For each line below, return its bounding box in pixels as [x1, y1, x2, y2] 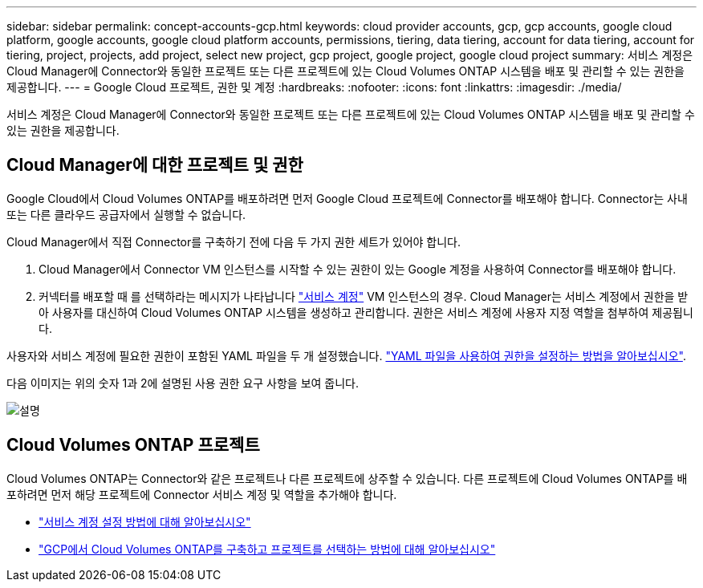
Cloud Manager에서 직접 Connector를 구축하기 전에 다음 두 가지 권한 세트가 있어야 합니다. [6, 234, 461, 249]
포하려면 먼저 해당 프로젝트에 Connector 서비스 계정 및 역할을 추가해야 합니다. [6, 487, 397, 501]
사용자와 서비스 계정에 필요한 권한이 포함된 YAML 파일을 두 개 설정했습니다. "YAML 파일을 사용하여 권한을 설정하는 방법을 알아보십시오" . [6, 348, 686, 363]
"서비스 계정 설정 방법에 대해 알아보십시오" [39, 514, 251, 529]
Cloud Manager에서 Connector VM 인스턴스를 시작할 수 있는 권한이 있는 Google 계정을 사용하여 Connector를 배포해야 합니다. [39, 262, 677, 276]
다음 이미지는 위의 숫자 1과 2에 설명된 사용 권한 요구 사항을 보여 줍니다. [6, 375, 360, 390]
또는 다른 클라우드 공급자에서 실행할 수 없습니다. [6, 207, 246, 221]
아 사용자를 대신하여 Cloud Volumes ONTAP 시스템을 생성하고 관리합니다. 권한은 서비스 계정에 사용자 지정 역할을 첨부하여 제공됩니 [39, 305, 693, 319]
